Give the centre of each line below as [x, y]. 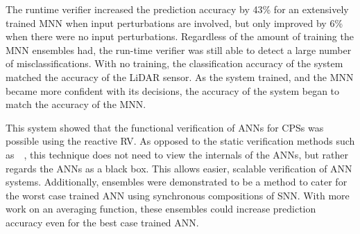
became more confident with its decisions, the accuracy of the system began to [173, 90]
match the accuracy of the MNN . [76, 104]
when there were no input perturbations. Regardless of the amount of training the [180, 36]
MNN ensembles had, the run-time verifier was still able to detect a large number [179, 49]
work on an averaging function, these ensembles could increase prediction [161, 209]
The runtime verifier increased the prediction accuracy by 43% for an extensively [177, 9]
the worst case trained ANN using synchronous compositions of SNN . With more [178, 195]
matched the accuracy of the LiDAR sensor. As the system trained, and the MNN [180, 76]
